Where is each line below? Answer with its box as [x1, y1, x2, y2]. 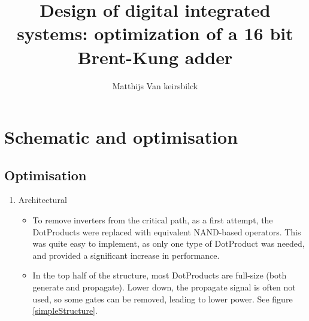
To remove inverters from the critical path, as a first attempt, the [32, 214, 273, 226]
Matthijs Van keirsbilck [112, 79, 198, 92]
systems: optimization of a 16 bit [17, 21, 293, 46]
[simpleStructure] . [32, 304, 98, 317]
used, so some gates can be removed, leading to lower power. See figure [32, 292, 293, 305]
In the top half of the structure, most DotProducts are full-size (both [32, 269, 287, 281]
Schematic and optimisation [4, 125, 238, 149]
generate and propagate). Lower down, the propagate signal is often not [32, 281, 296, 293]
